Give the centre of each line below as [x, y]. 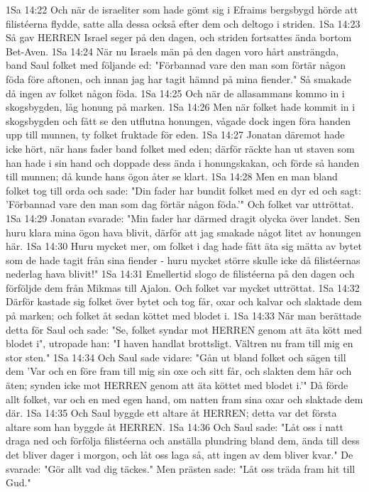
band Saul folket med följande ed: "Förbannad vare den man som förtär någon [176, 65]
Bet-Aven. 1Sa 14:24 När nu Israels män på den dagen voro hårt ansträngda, [172, 51]
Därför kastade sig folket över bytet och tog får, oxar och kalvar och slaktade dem [184, 301]
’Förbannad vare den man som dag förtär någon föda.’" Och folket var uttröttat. [180, 204]
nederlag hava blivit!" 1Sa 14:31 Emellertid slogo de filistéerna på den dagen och [180, 274]
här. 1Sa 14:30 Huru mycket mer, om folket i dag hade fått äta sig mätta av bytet [184, 246]
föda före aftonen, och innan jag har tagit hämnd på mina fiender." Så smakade [178, 78]
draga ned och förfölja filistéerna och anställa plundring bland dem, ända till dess [183, 441]
